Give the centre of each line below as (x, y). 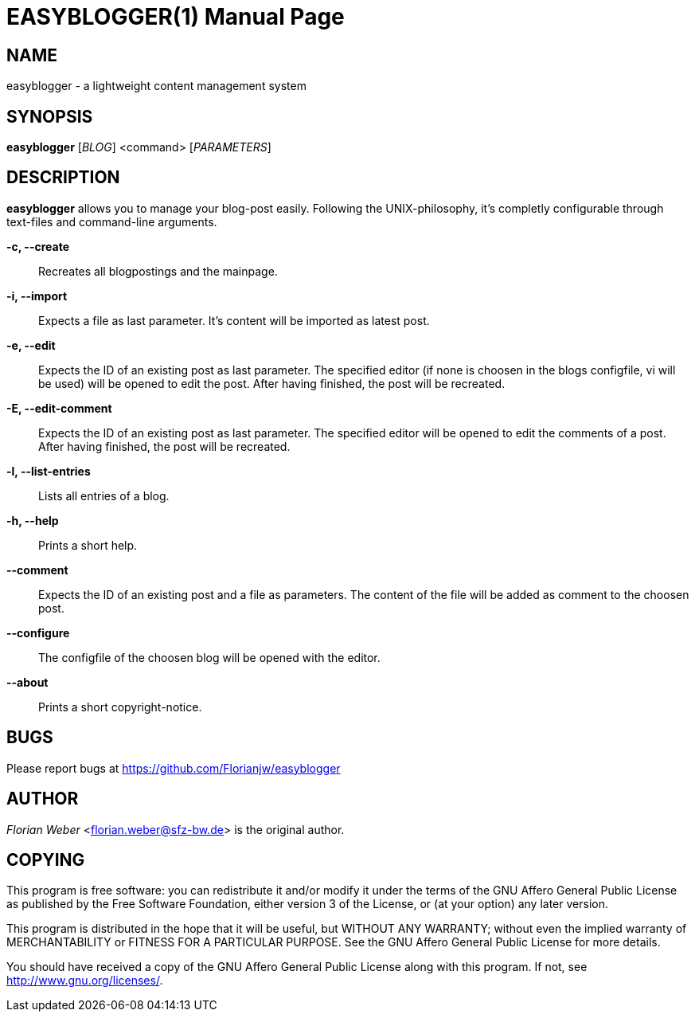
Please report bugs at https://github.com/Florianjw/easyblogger (174, 768)
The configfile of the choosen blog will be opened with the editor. (209, 657)
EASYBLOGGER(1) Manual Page (176, 17)
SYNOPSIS (50, 116)
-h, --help (33, 520)
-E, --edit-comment (59, 408)
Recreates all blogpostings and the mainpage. (158, 271)
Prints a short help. (88, 545)
